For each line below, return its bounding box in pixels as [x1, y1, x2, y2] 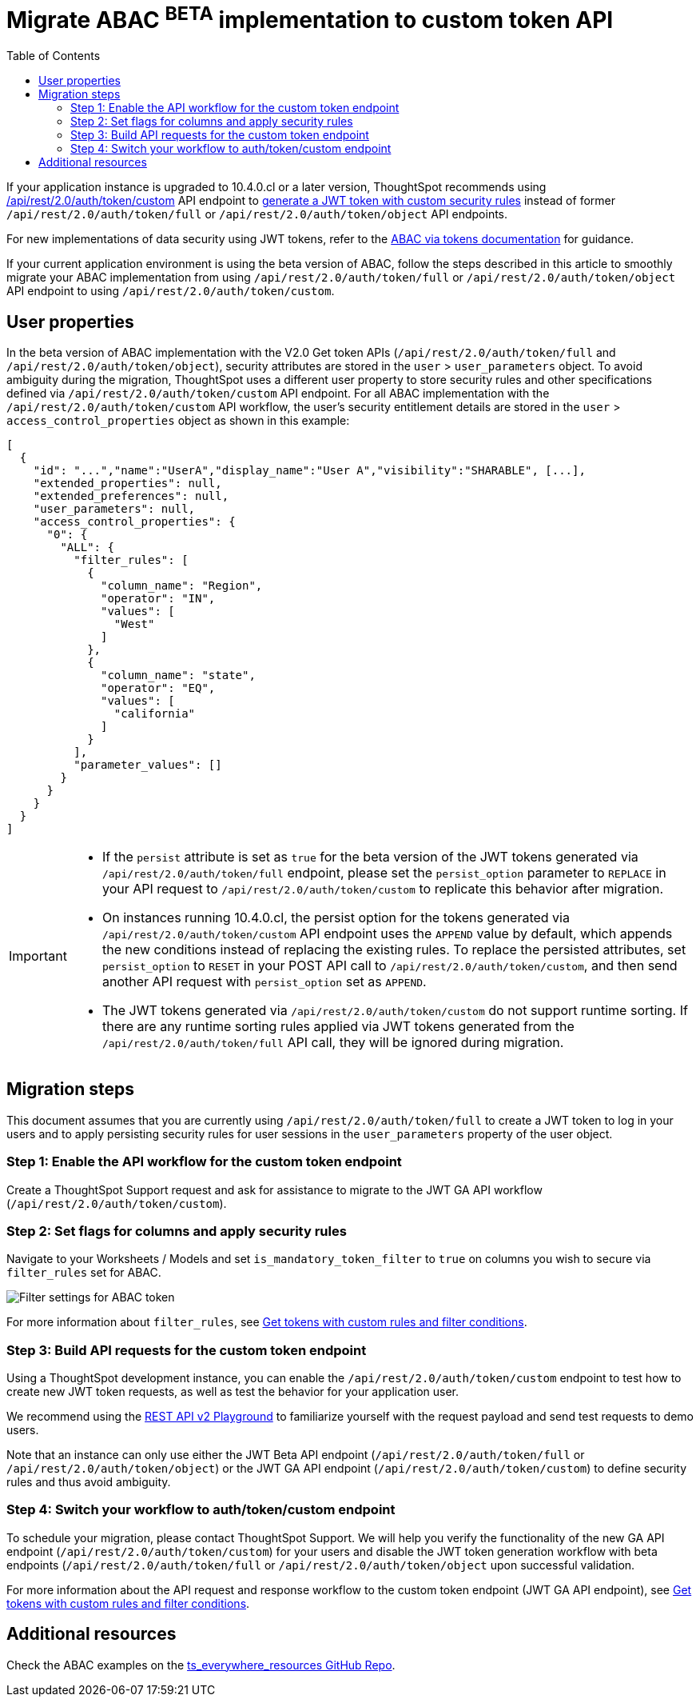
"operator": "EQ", [101, 681, 216, 694]
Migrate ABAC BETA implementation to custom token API [6, 2, 614, 34]
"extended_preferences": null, [33, 489, 229, 502]
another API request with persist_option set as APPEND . [101, 973, 427, 989]
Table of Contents [6, 49, 101, 63]
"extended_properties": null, [33, 476, 222, 490]
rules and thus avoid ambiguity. [6, 1475, 171, 1489]
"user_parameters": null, [33, 502, 196, 515]
